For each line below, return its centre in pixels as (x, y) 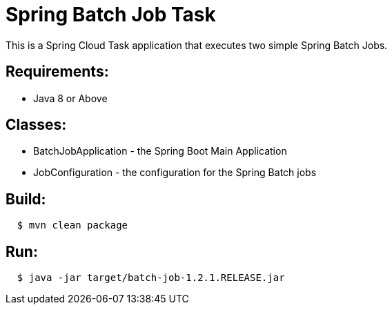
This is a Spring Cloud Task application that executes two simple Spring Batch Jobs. (197, 45)
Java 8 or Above (70, 98)
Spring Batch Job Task (111, 14)
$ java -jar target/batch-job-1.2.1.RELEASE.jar (151, 278)
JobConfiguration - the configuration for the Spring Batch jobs (175, 173)
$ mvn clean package (72, 225)
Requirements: (57, 72)
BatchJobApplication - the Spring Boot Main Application (160, 151)
